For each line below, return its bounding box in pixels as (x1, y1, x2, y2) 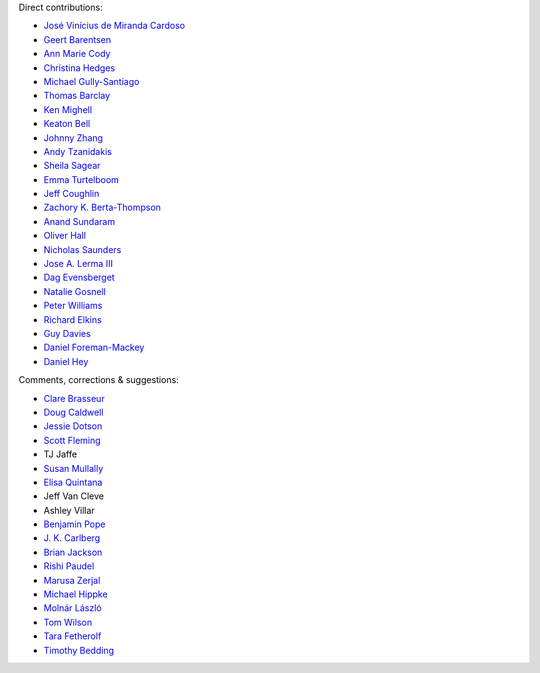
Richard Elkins (43, 313, 102, 325)
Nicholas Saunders (43, 243, 122, 255)
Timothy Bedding (43, 644, 115, 656)
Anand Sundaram (43, 215, 115, 227)
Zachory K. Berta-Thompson (43, 201, 162, 214)
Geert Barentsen (43, 33, 112, 45)
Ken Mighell (43, 103, 93, 115)
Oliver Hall (43, 230, 87, 242)
